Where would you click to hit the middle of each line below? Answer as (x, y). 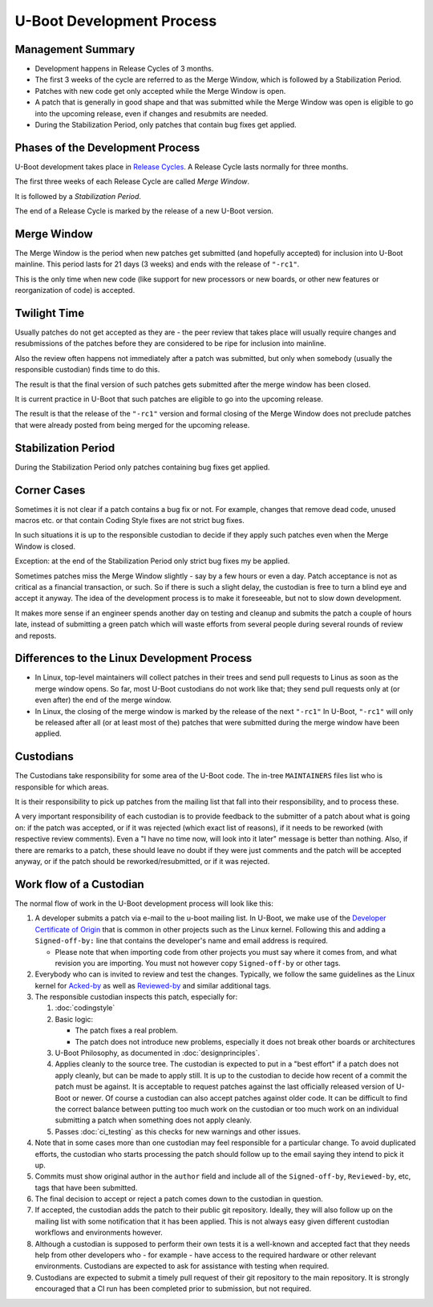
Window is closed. (45, 546)
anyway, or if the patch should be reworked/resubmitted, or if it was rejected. (142, 862)
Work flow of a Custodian (79, 884)
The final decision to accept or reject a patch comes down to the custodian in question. (179, 1199)
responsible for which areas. (62, 787)
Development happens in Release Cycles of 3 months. (124, 69)
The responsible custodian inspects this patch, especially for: (136, 997)
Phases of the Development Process (107, 147)
